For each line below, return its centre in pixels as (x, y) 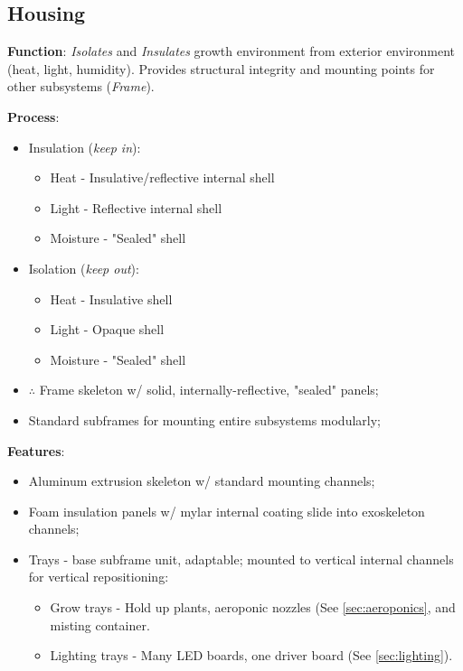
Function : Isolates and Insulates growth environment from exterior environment (231, 51)
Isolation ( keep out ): (84, 268)
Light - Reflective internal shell (136, 207)
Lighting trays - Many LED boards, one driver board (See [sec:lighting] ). (251, 655)
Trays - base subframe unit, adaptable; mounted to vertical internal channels (241, 559)
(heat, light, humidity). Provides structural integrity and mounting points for (221, 68)
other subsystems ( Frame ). (81, 86)
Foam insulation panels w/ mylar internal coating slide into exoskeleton (227, 511)
